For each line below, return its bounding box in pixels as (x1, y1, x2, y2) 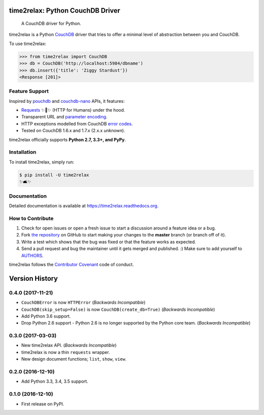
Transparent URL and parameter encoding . (21, 114, 108, 120)
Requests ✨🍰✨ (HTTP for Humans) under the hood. (21, 107, 125, 113)
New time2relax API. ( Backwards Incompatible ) (21, 343, 117, 348)
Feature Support (9, 88, 49, 95)
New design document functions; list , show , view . (21, 356, 127, 362)
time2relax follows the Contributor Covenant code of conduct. (9, 261, 134, 267)
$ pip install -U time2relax (19, 172, 89, 178)
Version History (9, 274, 58, 282)
